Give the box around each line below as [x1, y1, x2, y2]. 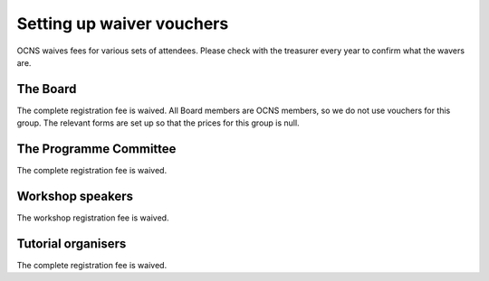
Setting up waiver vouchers [16, 14, 229, 33]
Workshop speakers [16, 188, 134, 203]
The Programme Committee [16, 141, 177, 157]
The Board [16, 81, 77, 97]
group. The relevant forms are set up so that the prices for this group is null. [16, 117, 300, 128]
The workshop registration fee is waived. [16, 212, 169, 223]
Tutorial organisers [16, 236, 127, 251]
